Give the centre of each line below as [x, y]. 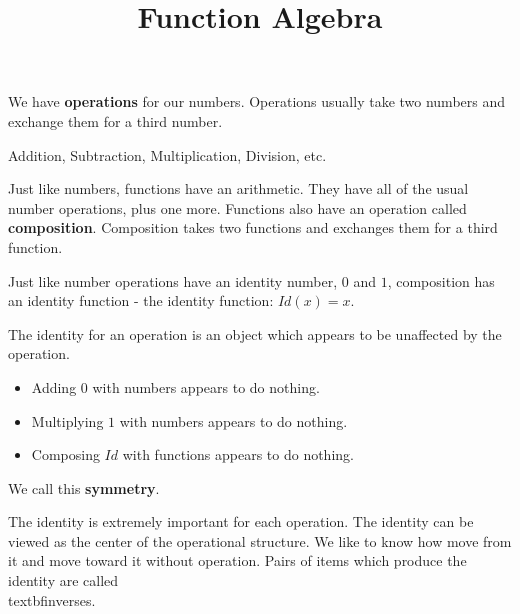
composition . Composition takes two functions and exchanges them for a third [253, 227]
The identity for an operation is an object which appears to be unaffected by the [255, 333]
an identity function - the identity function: [141, 300]
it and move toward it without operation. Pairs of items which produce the [237, 560]
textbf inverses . [52, 599]
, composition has [441, 280]
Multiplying [67, 420]
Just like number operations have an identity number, [173, 280]
